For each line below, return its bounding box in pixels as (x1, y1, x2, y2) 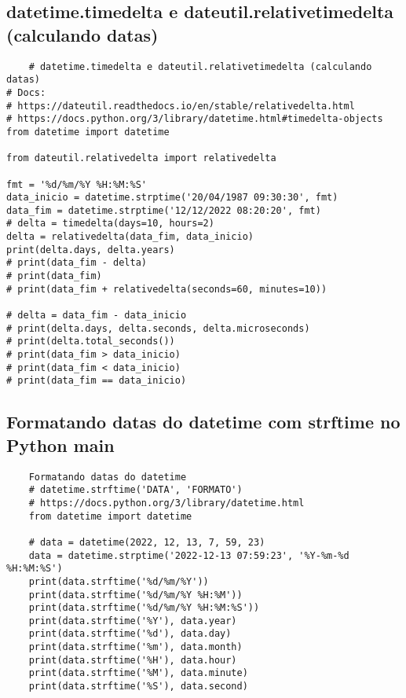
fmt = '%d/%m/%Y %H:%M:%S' (6, 178, 147, 190)
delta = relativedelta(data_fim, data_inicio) (6, 231, 254, 243)
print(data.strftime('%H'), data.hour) (28, 654, 237, 666)
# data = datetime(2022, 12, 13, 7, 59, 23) (28, 536, 265, 548)
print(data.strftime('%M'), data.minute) (28, 667, 248, 679)
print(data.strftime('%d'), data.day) (28, 628, 232, 640)
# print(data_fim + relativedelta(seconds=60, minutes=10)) (6, 283, 327, 295)
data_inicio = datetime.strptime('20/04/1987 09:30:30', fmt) (6, 192, 338, 204)
